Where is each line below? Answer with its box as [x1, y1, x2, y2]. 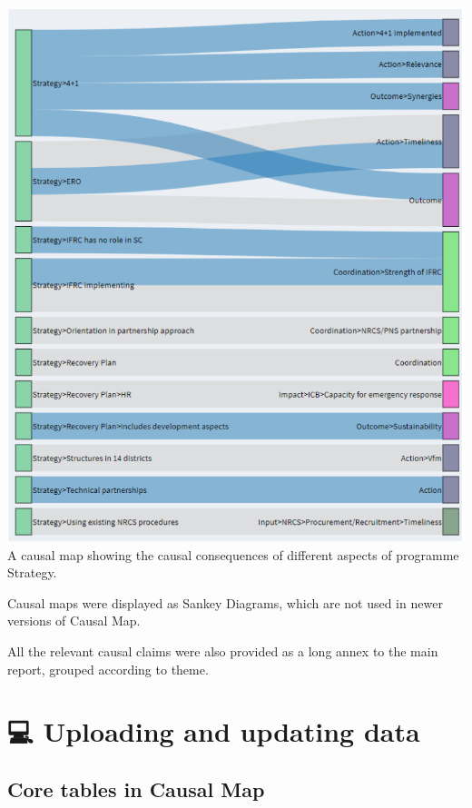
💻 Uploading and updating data [7, 713, 420, 750]
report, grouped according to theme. [7, 659, 209, 678]
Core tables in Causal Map [7, 774, 265, 803]
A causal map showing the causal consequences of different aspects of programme [7, 545, 459, 564]
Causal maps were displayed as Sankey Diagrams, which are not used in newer [7, 593, 443, 612]
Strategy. [7, 563, 57, 582]
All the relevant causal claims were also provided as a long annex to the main [7, 641, 438, 660]
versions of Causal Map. [7, 611, 141, 630]
